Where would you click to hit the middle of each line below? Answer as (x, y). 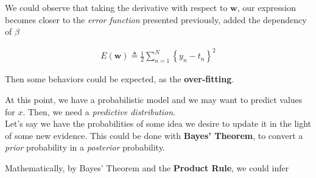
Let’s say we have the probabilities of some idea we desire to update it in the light (158, 123)
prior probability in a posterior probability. (85, 147)
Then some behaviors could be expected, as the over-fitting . (120, 79)
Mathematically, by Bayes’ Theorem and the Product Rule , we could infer (147, 167)
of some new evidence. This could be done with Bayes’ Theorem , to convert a (154, 135)
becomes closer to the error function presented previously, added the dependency (156, 19)
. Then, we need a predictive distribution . (99, 111)
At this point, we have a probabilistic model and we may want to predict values (154, 99)
